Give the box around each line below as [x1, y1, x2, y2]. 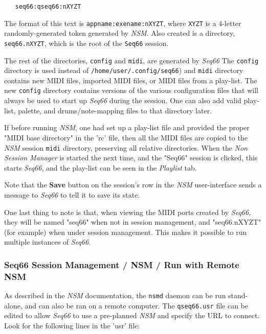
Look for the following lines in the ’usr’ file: [4, 320, 140, 330]
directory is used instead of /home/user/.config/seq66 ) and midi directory [4, 65, 243, 76]
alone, [4, 300, 23, 311]
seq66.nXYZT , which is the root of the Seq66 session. [4, 37, 169, 48]
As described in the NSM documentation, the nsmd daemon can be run [4, 290, 226, 301]
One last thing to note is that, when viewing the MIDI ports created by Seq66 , [4, 206, 251, 217]
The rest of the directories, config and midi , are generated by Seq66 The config [4, 55, 259, 65]
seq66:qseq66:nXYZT [15, 3, 81, 10]
